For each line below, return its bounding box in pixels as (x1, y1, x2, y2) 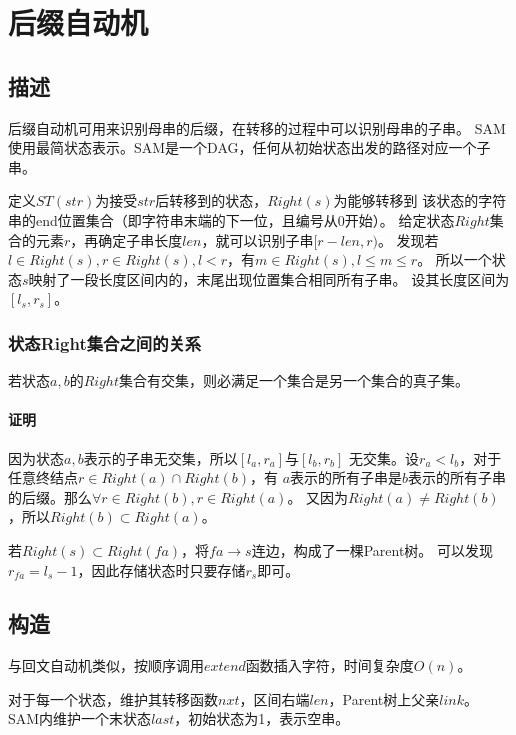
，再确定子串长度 (70, 229, 183, 250)
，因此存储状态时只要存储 (77, 559, 246, 580)
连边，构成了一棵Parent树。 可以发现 (251, 539, 494, 560)
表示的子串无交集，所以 (83, 447, 238, 468)
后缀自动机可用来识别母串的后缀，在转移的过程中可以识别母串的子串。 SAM (8, 117, 506, 138)
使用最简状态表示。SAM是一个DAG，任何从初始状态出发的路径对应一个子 (8, 137, 491, 158)
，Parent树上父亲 (328, 688, 440, 709)
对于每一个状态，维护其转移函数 (8, 688, 218, 709)
